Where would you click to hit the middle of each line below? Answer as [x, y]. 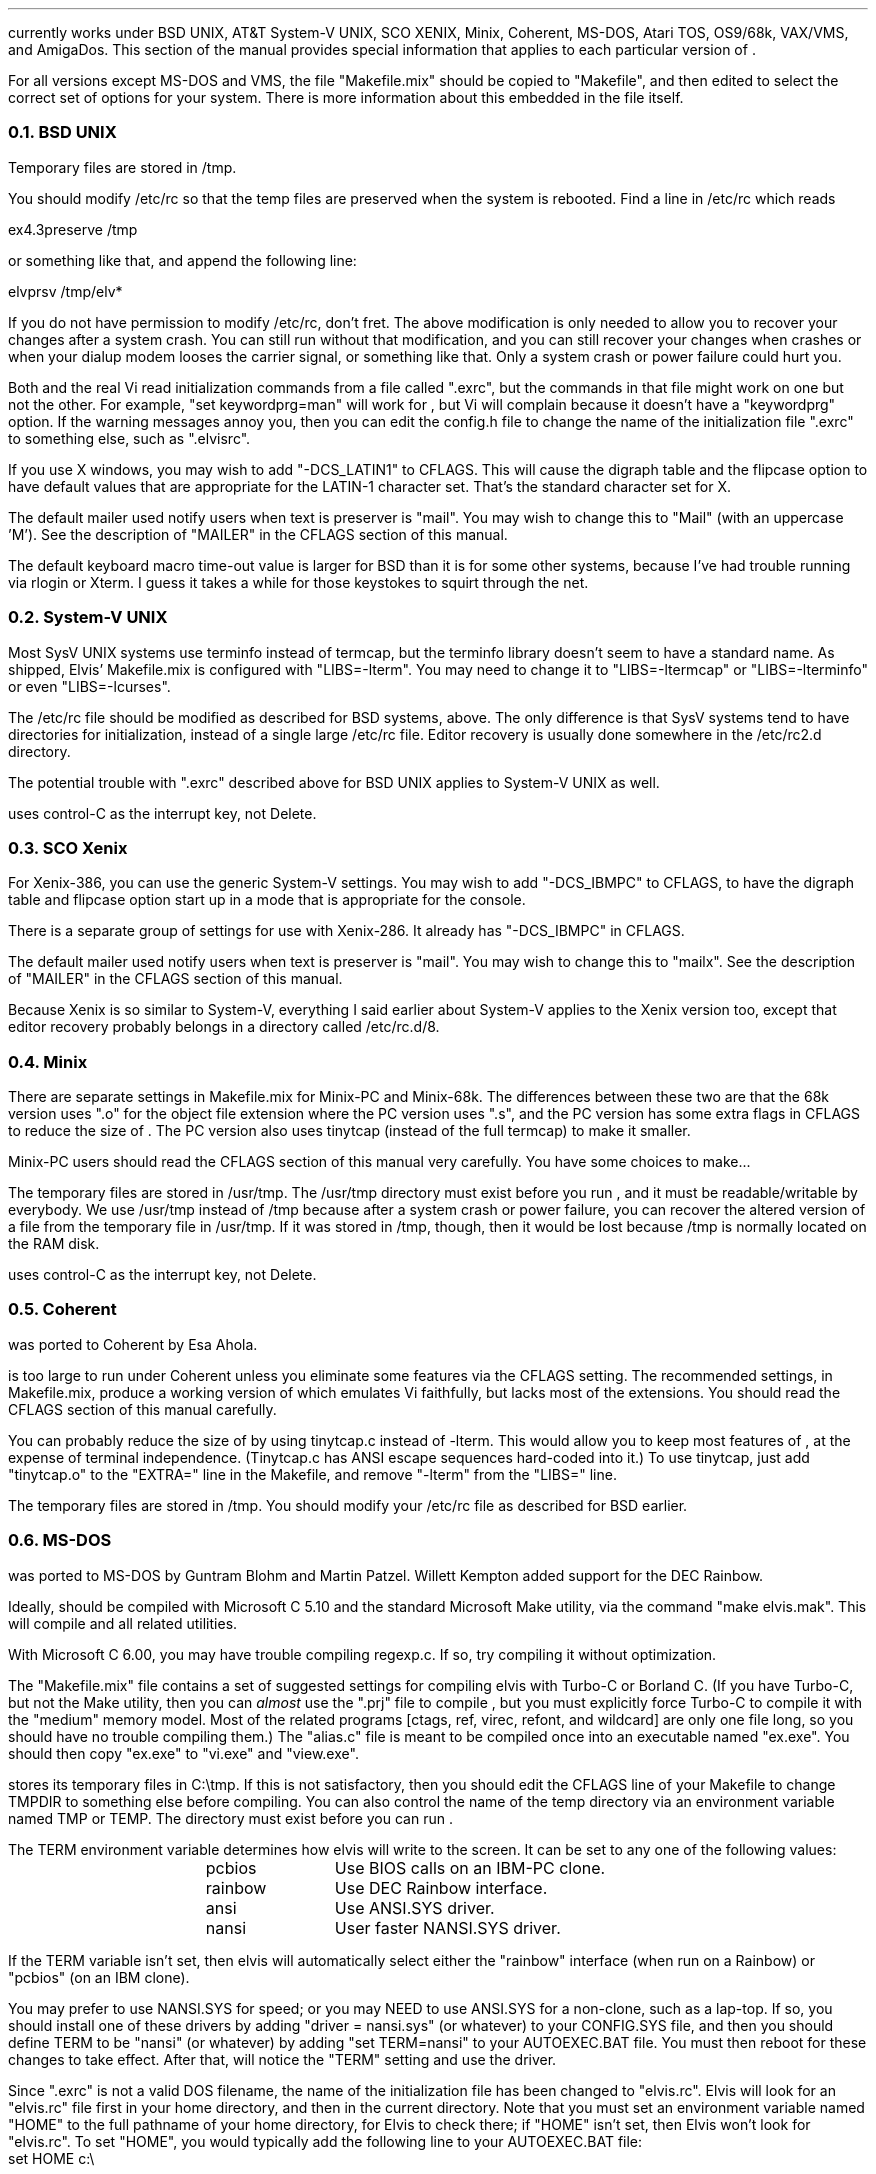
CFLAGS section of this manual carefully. [142, 1409]
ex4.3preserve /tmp [73, 229]
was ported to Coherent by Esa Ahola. [133, 1344]
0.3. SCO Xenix [68, 847]
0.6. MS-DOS [60, 1540]
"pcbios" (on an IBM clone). [99, 1977]
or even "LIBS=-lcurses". [89, 686]
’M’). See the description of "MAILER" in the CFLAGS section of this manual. [258, 534]
